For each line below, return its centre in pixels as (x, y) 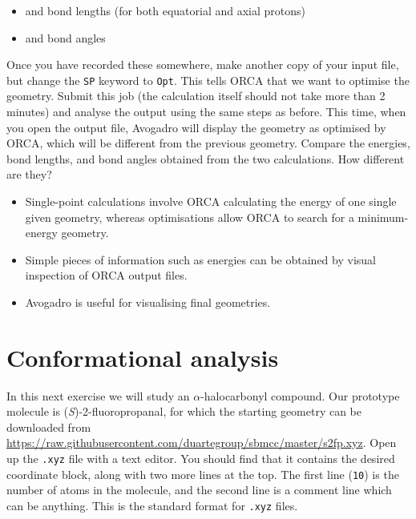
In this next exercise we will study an (98, 395)
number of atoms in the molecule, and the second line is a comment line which (199, 490)
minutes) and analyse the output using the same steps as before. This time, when (206, 112)
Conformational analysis (143, 357)
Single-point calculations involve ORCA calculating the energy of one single (211, 201)
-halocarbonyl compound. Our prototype (300, 395)
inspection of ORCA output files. (106, 275)
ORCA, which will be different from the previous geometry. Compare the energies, (208, 143)
